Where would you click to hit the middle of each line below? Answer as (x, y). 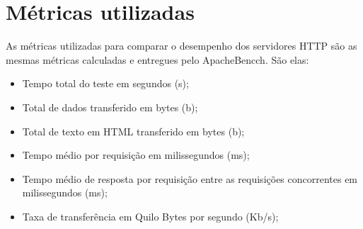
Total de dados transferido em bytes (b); (110, 107)
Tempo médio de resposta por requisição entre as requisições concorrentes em (190, 178)
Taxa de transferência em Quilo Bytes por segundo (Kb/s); (150, 216)
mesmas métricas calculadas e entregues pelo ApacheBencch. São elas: (157, 59)
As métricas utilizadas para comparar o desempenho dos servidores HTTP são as (181, 46)
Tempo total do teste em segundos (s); (105, 83)
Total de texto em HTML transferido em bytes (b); (133, 131)
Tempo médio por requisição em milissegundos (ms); (136, 155)
